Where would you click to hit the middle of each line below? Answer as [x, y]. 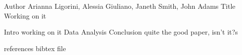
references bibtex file [35, 48]
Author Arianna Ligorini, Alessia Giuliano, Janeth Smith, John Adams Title [120, 6]
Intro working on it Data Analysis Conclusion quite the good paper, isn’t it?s [121, 32]
